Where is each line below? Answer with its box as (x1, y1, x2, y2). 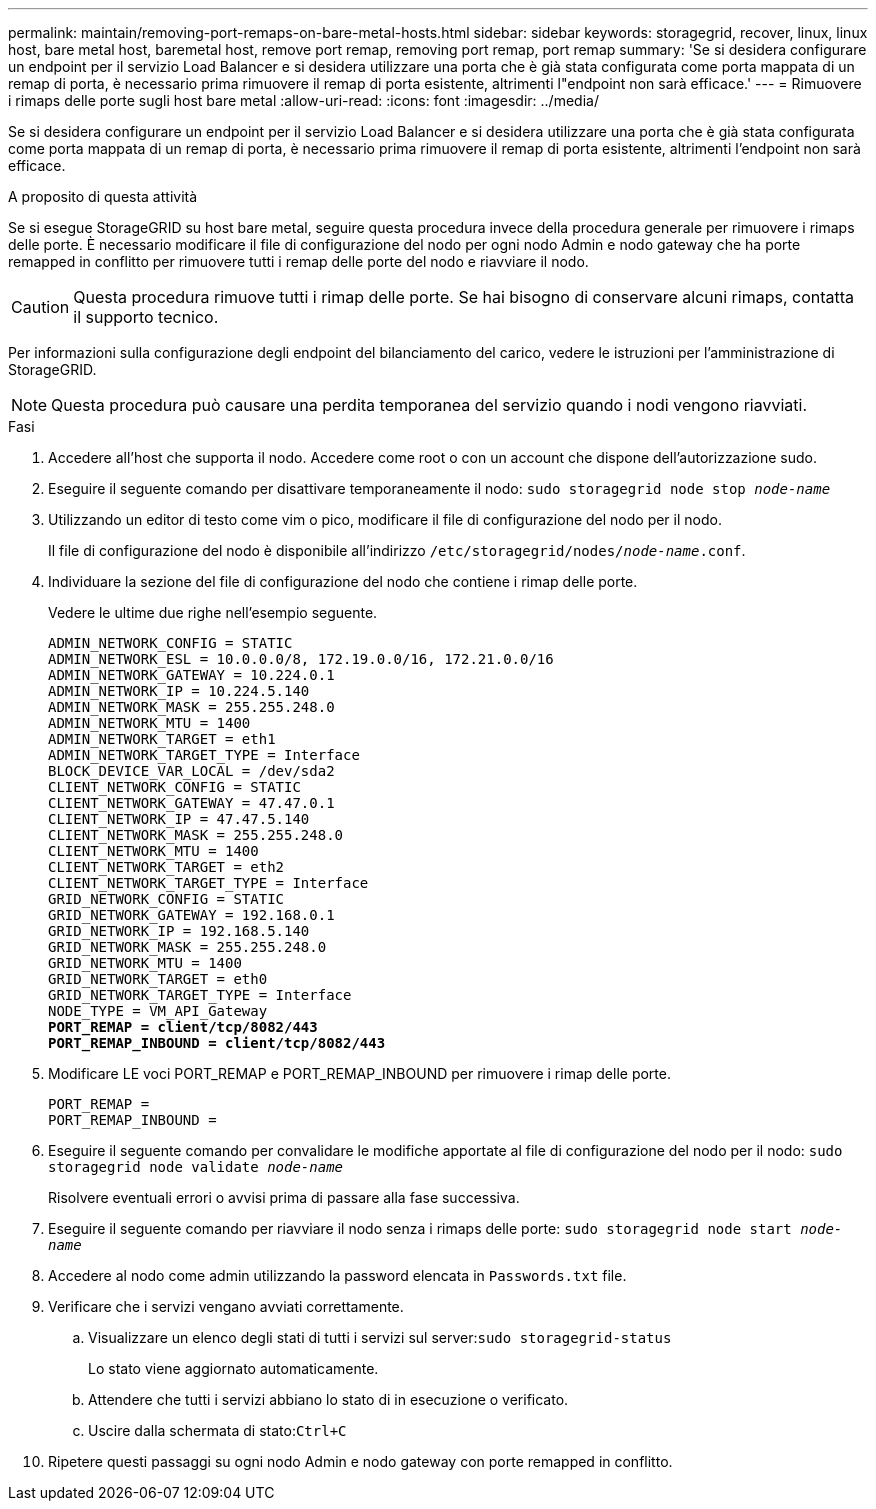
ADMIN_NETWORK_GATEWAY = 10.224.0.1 (48, 667, 335, 683)
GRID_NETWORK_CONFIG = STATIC (48, 891, 285, 907)
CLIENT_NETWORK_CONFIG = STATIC (48, 779, 301, 795)
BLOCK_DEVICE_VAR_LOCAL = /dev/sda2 (48, 763, 335, 779)
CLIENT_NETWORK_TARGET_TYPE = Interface (48, 875, 369, 891)
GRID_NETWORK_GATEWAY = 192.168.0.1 (48, 907, 335, 923)
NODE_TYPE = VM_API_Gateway (48, 1003, 268, 1019)
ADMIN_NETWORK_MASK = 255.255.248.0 (48, 699, 335, 715)
